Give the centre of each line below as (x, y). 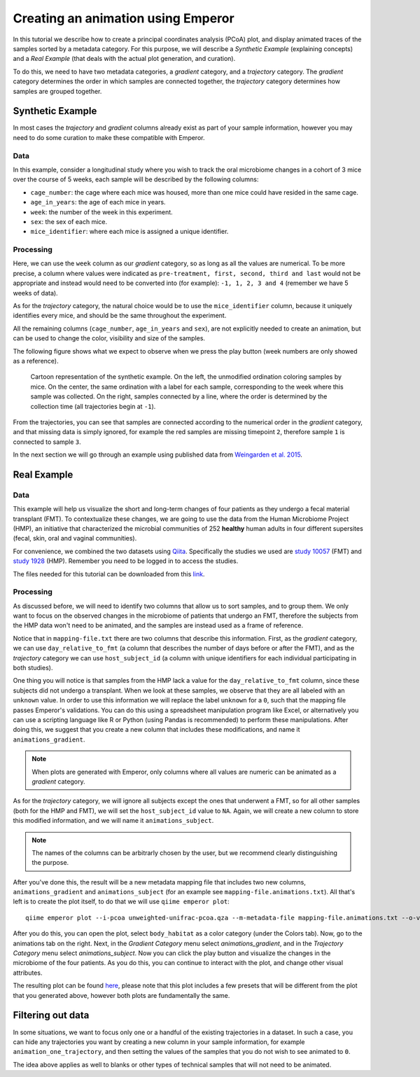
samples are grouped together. (57, 91)
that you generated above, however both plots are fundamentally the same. (121, 995)
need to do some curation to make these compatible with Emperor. (109, 137)
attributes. (28, 973)
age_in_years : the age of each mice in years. (98, 202)
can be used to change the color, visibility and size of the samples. (109, 338)
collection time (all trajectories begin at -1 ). (93, 406)
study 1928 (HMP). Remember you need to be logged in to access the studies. (126, 561)
